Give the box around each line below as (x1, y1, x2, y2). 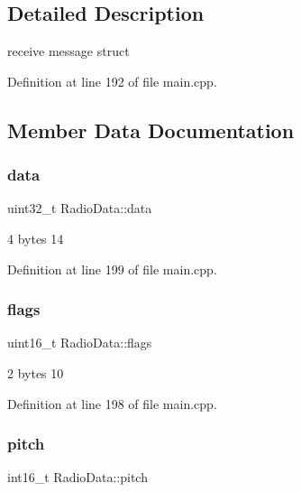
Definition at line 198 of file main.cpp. (7, 394, 217, 413)
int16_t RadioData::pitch (7, 468, 148, 487)
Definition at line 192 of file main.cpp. (7, 71, 217, 90)
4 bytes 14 (7, 228, 64, 247)
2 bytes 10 (7, 363, 64, 382)
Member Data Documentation (7, 116, 295, 144)
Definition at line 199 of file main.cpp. (7, 259, 217, 278)
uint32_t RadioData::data (7, 199, 152, 218)
